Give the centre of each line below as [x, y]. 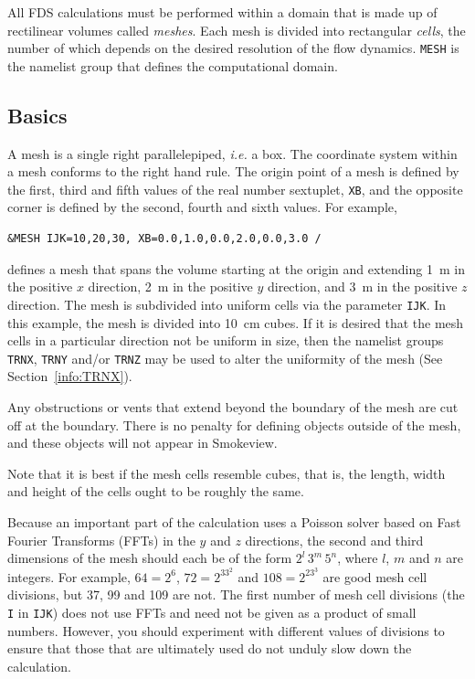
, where [358, 558]
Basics [37, 115]
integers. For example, [69, 576]
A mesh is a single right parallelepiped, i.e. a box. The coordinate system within [232, 153]
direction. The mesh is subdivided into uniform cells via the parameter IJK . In [227, 304]
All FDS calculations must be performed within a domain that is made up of [222, 12]
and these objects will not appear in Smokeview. [142, 443]
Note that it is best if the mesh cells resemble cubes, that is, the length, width [227, 473]
